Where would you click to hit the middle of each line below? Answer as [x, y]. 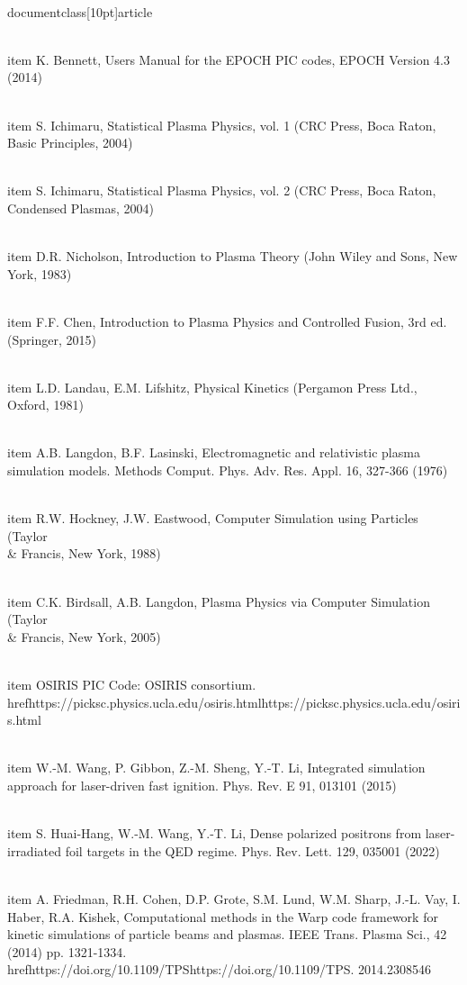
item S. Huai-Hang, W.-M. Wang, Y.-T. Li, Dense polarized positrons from [215, 833]
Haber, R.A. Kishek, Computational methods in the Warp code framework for [223, 916]
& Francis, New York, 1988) [84, 553]
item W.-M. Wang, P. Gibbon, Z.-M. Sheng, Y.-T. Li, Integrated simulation [216, 768]
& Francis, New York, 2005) [84, 636]
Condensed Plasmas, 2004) [81, 208]
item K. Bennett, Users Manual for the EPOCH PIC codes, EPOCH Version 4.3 [229, 59]
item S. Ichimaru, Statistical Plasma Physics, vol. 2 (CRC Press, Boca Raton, [222, 190]
